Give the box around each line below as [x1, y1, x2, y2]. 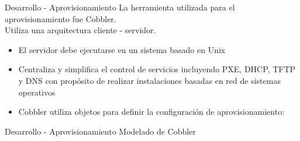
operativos [18, 86, 56, 98]
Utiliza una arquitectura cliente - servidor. [5, 24, 156, 36]
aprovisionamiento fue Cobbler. [5, 12, 116, 24]
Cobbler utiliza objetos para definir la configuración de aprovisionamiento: [18, 105, 285, 118]
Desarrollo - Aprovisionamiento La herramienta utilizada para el [5, 1, 235, 13]
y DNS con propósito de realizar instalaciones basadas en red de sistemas [18, 74, 281, 86]
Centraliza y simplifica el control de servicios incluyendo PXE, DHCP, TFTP [18, 63, 296, 75]
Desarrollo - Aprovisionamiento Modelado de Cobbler [5, 125, 196, 137]
